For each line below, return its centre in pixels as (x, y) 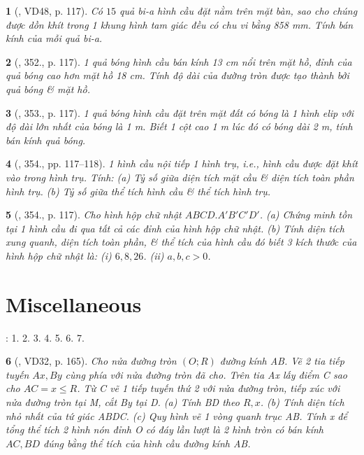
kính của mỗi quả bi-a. (54, 38)
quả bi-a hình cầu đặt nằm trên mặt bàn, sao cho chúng (239, 10)
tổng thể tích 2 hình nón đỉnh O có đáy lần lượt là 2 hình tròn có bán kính (165, 429)
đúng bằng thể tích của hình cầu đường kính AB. (147, 443)
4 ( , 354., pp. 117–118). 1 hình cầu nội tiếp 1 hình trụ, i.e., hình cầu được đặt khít (182, 163)
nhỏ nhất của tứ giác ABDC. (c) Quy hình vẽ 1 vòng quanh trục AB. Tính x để (176, 415)
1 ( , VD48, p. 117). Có (54, 10)
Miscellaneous (74, 303)
